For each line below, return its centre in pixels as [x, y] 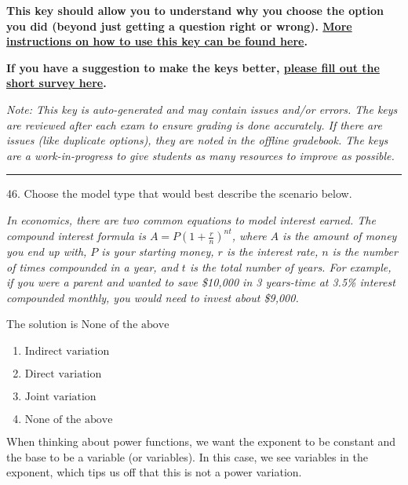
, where [249, 236]
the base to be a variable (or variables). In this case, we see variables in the [187, 456]
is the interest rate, [272, 252]
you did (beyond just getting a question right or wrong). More [179, 26]
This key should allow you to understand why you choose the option [195, 10]
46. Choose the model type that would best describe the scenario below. [179, 193]
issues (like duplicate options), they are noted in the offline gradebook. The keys [197, 140]
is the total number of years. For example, [290, 266]
